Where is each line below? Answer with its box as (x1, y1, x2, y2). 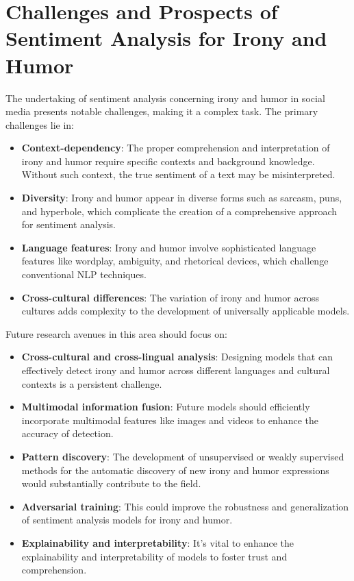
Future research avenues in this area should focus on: (5, 326, 227, 341)
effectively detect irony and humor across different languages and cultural (21, 363, 330, 377)
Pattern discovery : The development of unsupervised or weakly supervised (21, 449, 344, 463)
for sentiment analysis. (21, 217, 116, 232)
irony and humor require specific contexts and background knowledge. (21, 153, 315, 168)
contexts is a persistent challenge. (21, 376, 162, 391)
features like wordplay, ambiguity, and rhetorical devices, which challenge (21, 254, 329, 268)
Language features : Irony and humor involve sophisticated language (21, 240, 316, 254)
